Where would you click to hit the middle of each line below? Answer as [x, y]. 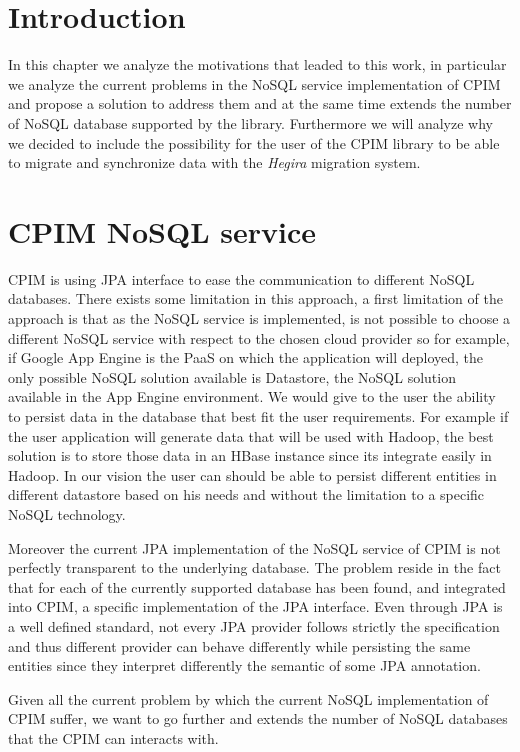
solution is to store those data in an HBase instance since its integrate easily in [250, 455]
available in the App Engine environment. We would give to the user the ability [252, 396]
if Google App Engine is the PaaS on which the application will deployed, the [246, 357]
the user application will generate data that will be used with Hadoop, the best [251, 435]
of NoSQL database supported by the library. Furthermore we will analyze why [250, 122]
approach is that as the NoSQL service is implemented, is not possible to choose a [259, 318]
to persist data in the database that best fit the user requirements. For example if [258, 415]
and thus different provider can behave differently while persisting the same [239, 645]
